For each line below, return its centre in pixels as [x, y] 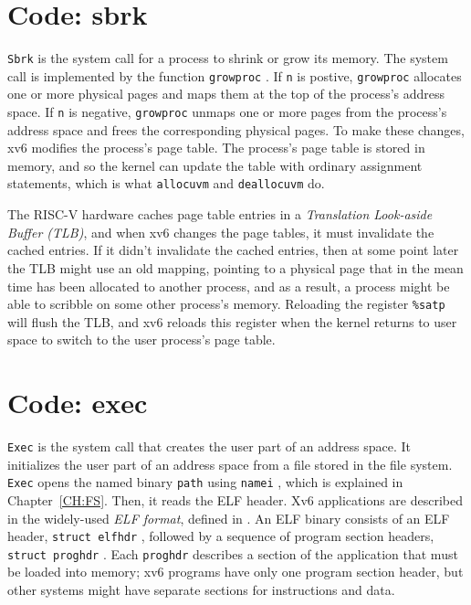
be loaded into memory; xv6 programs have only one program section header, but [235, 572]
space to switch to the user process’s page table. [141, 340]
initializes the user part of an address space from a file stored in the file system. [230, 464]
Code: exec [78, 403]
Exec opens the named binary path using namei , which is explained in [205, 482]
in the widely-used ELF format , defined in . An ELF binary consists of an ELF [229, 518]
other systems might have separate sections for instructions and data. [201, 590]
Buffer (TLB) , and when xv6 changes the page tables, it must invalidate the [221, 232]
